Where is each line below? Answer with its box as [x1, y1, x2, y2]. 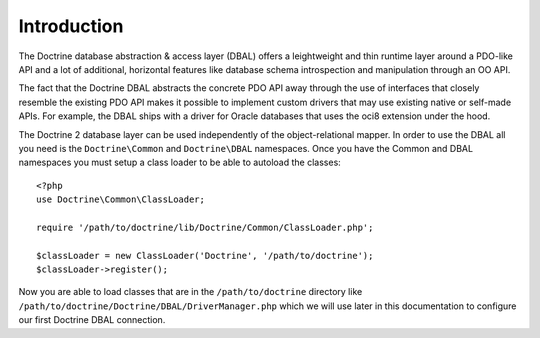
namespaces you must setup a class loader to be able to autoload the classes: [18, 156, 342, 169]
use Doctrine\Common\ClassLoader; [36, 194, 205, 205]
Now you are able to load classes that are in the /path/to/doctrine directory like [18, 286, 363, 298]
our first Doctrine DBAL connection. [18, 314, 166, 326]
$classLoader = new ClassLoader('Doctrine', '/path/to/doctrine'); [36, 250, 374, 261]
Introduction [18, 15, 124, 37]
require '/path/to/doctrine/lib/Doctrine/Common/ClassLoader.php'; [36, 221, 374, 233]
